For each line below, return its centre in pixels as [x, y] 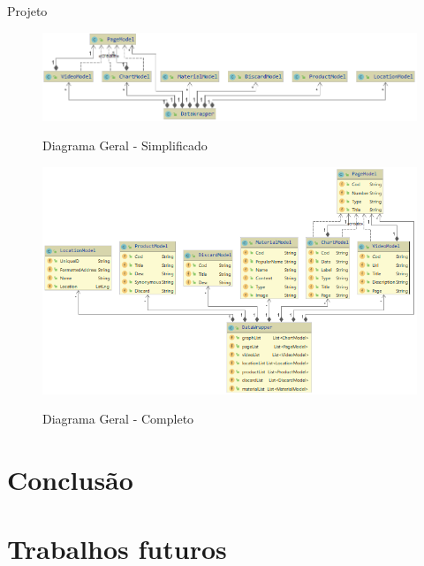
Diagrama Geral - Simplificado [125, 145]
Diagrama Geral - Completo [118, 419]
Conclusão [70, 479]
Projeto [27, 11]
